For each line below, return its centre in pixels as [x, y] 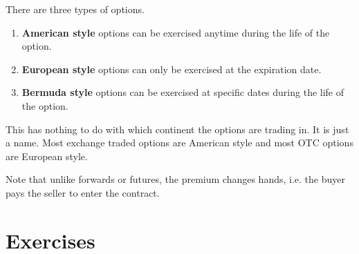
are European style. [47, 156]
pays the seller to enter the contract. [83, 192]
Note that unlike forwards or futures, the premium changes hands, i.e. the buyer [175, 179]
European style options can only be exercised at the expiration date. [172, 69]
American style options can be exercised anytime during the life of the [176, 32]
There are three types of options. [75, 9]
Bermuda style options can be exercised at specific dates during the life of [183, 92]
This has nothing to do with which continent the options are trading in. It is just [177, 129]
